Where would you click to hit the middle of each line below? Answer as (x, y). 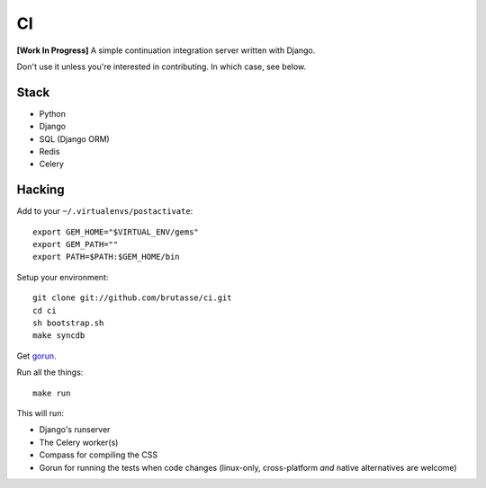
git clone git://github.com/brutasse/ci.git (133, 298)
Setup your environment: (63, 277)
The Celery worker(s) (79, 442)
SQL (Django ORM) (74, 138)
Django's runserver (75, 430)
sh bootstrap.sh (68, 323)
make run (52, 393)
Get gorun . (36, 356)
